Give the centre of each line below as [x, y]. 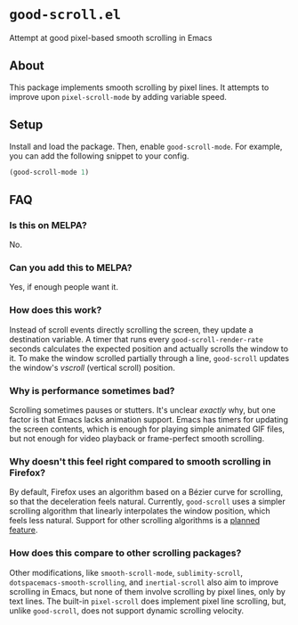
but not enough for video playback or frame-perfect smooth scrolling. [137, 439]
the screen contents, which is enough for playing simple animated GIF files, [147, 429]
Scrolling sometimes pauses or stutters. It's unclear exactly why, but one [142, 410]
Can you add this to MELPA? [71, 267]
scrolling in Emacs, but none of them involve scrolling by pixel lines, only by [148, 591]
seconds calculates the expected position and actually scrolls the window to [149, 349]
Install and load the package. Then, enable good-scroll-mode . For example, [146, 146]
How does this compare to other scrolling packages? [125, 553]
